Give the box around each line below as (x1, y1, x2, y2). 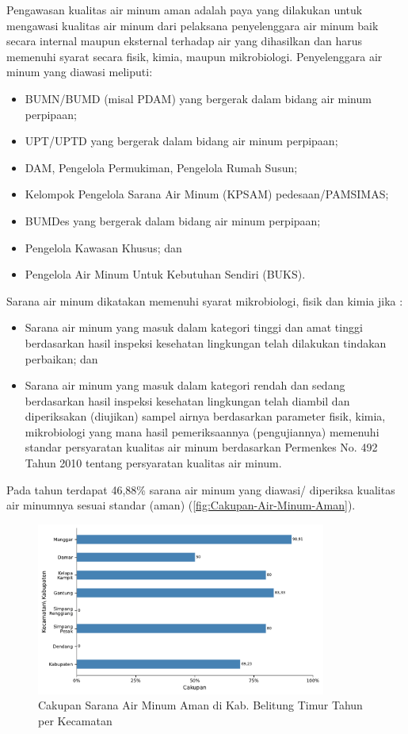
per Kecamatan (38, 713, 112, 728)
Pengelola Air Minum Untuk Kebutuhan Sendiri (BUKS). (25, 266, 306, 282)
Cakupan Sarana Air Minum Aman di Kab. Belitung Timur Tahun (38, 697, 363, 713)
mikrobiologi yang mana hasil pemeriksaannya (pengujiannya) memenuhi (25, 423, 379, 440)
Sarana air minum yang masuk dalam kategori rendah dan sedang (25, 377, 345, 394)
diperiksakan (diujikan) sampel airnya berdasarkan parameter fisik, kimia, (25, 408, 386, 425)
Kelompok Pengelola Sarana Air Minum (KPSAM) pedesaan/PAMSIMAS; (25, 186, 389, 202)
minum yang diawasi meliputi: (6, 63, 153, 80)
